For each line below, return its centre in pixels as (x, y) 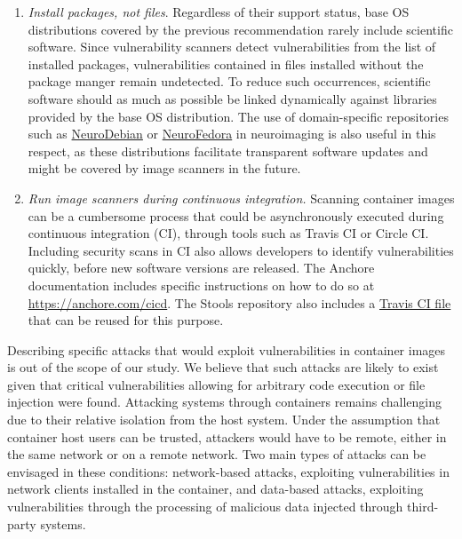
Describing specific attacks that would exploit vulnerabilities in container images (227, 349)
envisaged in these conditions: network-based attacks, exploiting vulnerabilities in (228, 471)
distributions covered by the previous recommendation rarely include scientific (240, 29)
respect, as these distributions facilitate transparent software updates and (228, 151)
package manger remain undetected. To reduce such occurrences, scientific (229, 81)
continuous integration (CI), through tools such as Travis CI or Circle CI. (228, 233)
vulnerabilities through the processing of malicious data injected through (205, 507)
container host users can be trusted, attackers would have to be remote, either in (227, 436)
